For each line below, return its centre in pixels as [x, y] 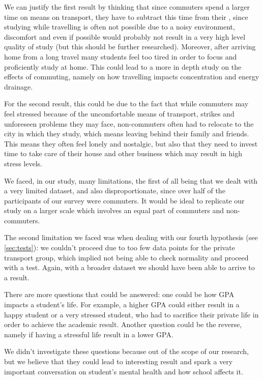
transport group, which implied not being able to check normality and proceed [126, 257]
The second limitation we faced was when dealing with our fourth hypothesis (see [131, 237]
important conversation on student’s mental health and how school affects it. [124, 371]
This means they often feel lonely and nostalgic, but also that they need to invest [131, 143]
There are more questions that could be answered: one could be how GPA [119, 294]
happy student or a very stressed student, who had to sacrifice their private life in [131, 314]
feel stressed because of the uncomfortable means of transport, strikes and [119, 113]
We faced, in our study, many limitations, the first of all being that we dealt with [131, 180]
